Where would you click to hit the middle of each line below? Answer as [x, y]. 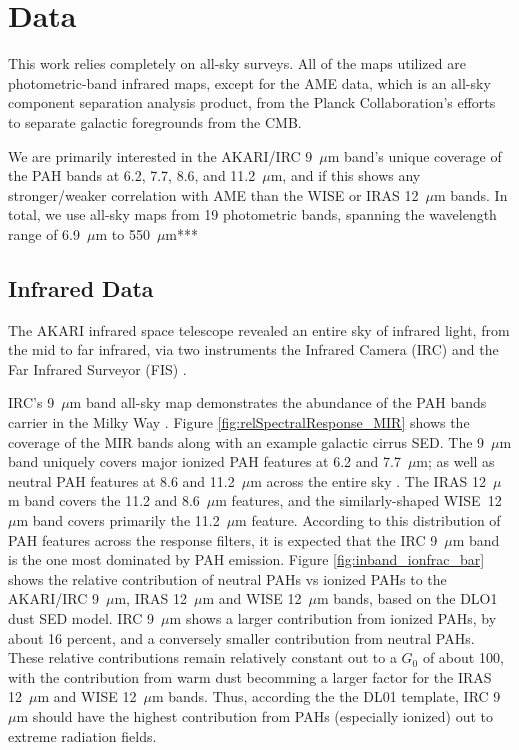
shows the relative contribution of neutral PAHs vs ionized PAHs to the [227, 578]
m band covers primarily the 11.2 [118, 520]
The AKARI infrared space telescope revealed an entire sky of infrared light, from [259, 329]
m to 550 [122, 233]
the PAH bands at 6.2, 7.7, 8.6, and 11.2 [132, 175]
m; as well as [455, 461]
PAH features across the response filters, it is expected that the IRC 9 [223, 539]
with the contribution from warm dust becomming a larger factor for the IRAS [250, 676]
